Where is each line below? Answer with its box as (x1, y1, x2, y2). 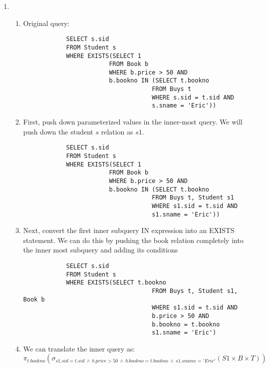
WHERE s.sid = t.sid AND (152, 93, 234, 101)
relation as (101, 126, 133, 136)
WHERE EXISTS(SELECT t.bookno (66, 279, 166, 286)
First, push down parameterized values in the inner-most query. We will (23, 116, 243, 127)
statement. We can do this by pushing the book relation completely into (23, 234, 244, 245)
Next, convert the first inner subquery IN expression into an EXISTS (23, 225, 235, 235)
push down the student (23, 126, 93, 136)
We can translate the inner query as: (23, 343, 135, 353)
